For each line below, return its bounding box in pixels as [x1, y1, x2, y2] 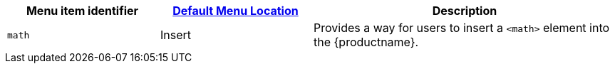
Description [432, 4, 497, 18]
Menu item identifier [26, 4, 139, 18]
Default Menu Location [172, 4, 299, 18]
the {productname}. [314, 35, 419, 49]
